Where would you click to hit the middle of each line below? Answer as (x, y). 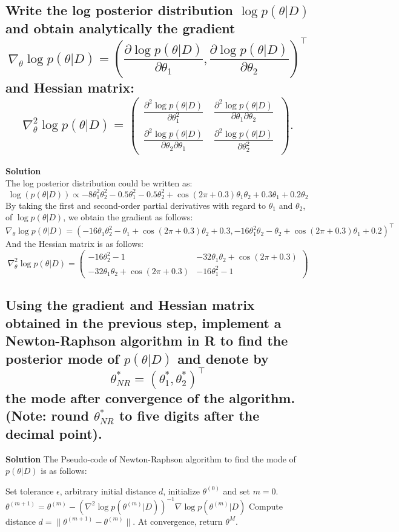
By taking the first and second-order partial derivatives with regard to (136, 205)
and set (236, 491)
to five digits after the (189, 415)
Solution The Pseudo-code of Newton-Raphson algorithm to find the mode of (151, 458)
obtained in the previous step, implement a (143, 322)
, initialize (181, 491)
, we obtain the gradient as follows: (128, 217)
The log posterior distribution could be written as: (99, 182)
